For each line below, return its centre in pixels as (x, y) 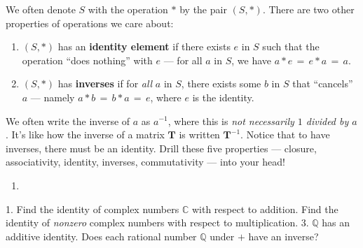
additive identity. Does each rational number (101, 236)
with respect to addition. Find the (265, 209)
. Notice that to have (285, 134)
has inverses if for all (105, 83)
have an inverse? (283, 236)
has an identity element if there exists (144, 46)
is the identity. (223, 97)
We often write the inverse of (68, 121)
